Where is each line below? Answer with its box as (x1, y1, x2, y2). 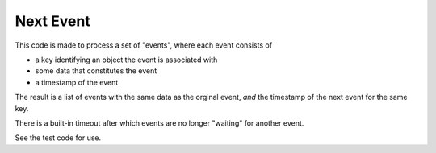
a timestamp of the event (35, 77, 119, 87)
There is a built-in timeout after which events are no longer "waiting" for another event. (15, 118, 304, 128)
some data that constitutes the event (35, 66, 157, 76)
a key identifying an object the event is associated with (35, 55, 218, 64)
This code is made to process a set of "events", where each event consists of (15, 40, 273, 50)
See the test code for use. (15, 133, 102, 143)
